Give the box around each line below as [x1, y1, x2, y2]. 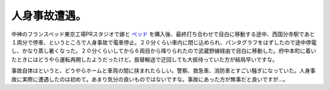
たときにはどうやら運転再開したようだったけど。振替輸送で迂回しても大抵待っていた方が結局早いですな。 [11, 55, 278, 63]
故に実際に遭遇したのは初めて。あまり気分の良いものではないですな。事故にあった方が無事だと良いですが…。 [11, 75, 288, 83]
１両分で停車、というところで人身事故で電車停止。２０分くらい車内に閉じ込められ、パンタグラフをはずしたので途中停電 [11, 38, 317, 46]
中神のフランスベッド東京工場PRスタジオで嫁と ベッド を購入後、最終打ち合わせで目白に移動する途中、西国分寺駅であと [11, 30, 315, 38]
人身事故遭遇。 [11, 9, 87, 22]
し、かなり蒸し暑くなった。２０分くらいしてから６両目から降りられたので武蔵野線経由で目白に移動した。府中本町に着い [11, 47, 317, 55]
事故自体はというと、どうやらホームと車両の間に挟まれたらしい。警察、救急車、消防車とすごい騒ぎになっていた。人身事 [11, 67, 316, 74]
